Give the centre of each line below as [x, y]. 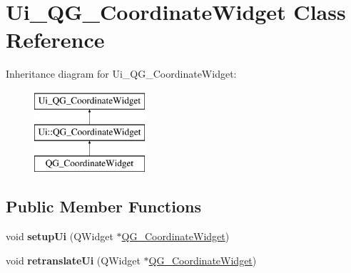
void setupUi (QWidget [60, 236]
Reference [55, 40]
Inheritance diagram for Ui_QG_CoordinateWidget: [121, 74]
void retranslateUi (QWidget [73, 260]
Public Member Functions [103, 206]
